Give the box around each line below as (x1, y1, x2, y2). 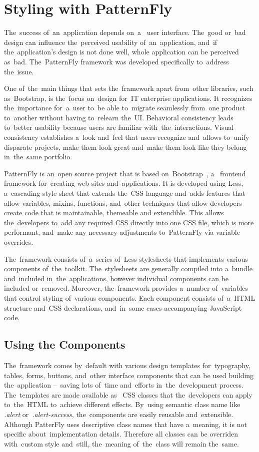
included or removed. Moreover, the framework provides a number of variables (4, 283, 248, 293)
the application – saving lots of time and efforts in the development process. (4, 380, 243, 390)
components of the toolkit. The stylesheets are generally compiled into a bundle (4, 263, 252, 274)
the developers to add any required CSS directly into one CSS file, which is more (4, 217, 254, 227)
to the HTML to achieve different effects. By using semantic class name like (4, 399, 240, 410)
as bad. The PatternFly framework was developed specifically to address (4, 56, 229, 66)
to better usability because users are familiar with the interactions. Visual (4, 122, 234, 132)
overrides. (4, 237, 33, 247)
